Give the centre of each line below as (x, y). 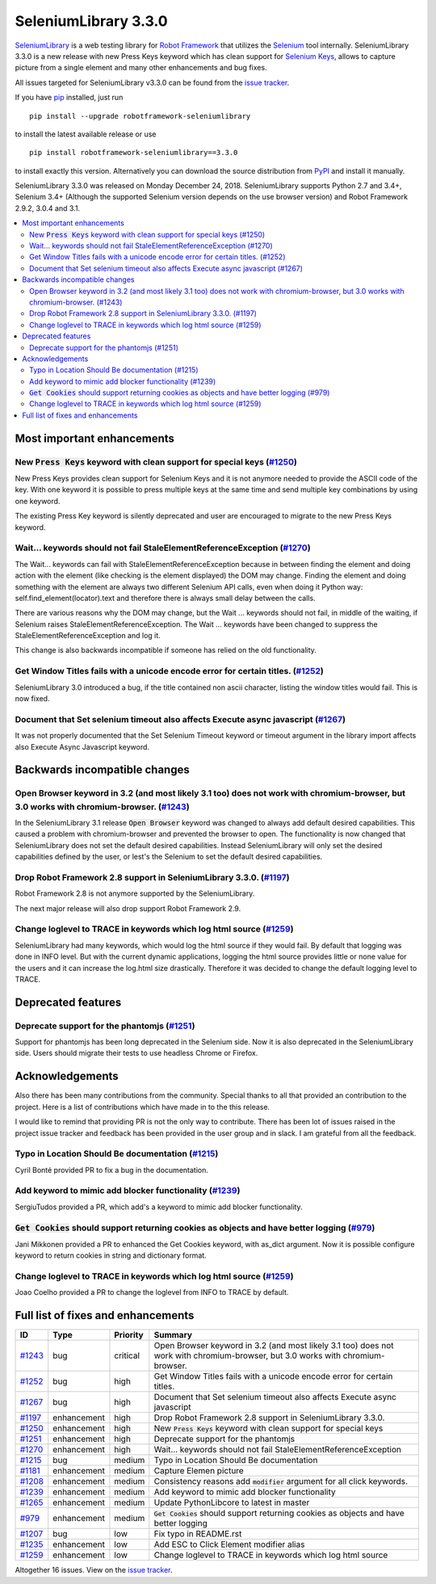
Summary (173, 1335)
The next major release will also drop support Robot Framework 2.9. (128, 908)
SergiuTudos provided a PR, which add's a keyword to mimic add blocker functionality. (159, 1207)
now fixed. (32, 698)
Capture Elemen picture (199, 1471)
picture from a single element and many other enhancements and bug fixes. (141, 68)
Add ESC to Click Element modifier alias (229, 1544)
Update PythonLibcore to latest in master (232, 1502)
